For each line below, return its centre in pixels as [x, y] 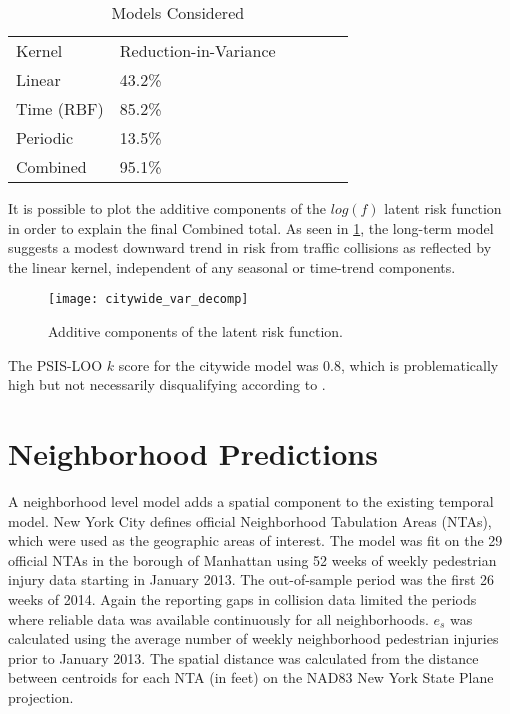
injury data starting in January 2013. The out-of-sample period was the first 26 [251, 579]
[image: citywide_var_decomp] [148, 299]
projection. [41, 696]
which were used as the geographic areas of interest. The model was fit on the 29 [255, 540]
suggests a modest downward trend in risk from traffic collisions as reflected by [250, 247]
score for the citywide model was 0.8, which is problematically [308, 364]
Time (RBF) [60, 108]
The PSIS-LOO [55, 364]
